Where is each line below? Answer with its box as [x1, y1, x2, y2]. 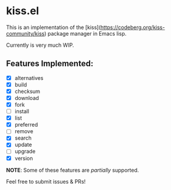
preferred [14, 121, 38, 128]
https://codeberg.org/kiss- [100, 24, 165, 31]
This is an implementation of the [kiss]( [6, 24, 101, 31]
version [14, 154, 34, 162]
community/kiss [6, 30, 45, 37]
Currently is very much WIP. [6, 41, 74, 49]
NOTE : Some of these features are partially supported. [6, 166, 139, 173]
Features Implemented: [6, 59, 94, 69]
